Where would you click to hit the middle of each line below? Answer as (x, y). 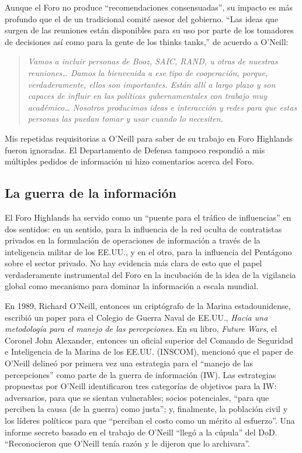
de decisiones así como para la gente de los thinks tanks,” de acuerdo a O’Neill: (147, 41)
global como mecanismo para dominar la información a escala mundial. (132, 286)
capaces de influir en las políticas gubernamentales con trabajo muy (147, 96)
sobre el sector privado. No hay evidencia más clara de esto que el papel (133, 263)
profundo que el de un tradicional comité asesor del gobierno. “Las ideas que (142, 18)
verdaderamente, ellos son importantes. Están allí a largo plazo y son (152, 84)
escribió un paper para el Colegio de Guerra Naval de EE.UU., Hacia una (136, 317)
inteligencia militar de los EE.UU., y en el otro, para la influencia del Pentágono (148, 251)
